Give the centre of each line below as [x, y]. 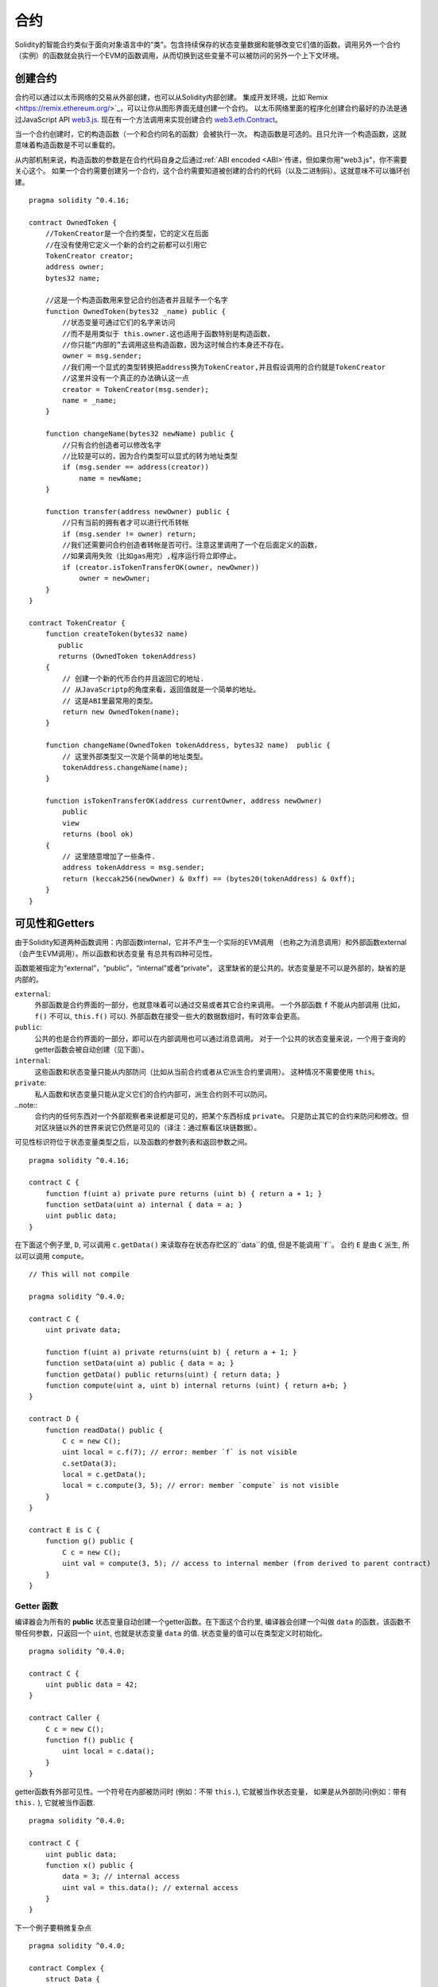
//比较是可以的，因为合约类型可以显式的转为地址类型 [150, 456]
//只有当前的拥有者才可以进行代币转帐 [126, 523]
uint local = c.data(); [109, 1751]
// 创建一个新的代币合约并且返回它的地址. [134, 678]
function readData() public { [104, 1430]
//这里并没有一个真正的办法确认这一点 [126, 378]
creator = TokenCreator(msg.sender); [136, 389]
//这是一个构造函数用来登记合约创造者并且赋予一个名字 [136, 300]
